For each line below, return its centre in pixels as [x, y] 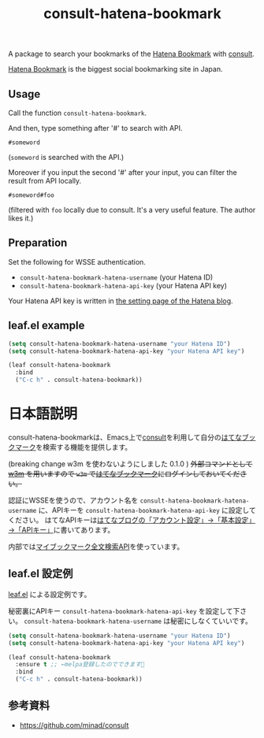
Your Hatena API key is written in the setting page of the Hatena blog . [121, 301]
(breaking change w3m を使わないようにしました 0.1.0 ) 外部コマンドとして [130, 464]
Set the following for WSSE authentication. [77, 261]
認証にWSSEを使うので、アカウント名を [73, 500]
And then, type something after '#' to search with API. [95, 128]
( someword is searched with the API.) [66, 157]
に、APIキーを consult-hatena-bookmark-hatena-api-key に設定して [147, 510]
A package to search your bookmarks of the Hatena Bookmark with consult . [131, 54]
